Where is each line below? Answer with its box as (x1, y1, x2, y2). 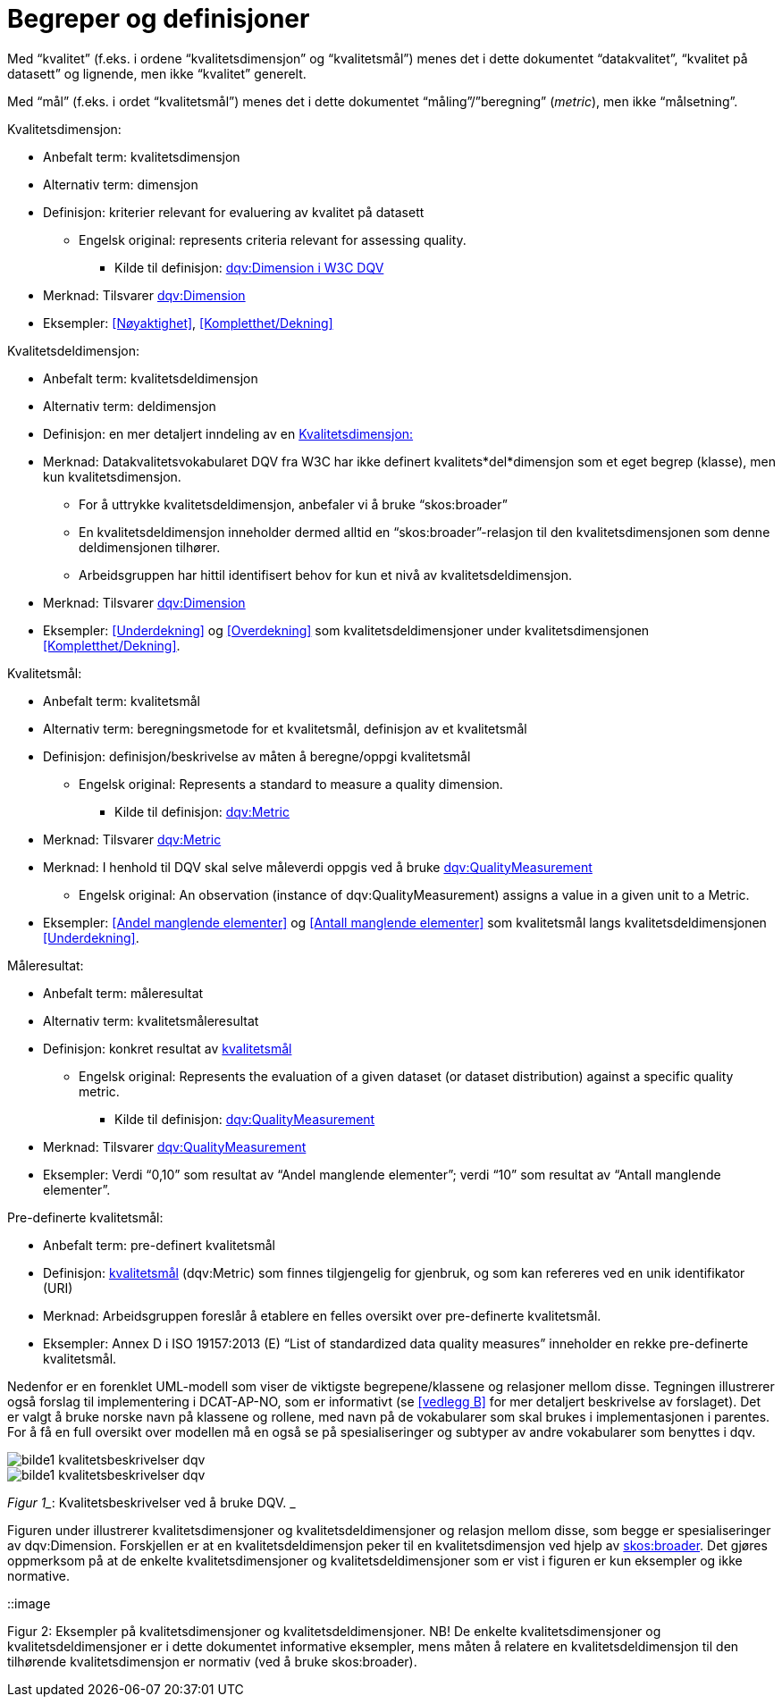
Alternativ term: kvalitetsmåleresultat (43, 1012, 259, 1028)
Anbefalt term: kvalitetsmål (43, 693, 201, 709)
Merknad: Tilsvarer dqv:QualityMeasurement (43, 1138, 307, 1154)
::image (7, 1595, 51, 1611)
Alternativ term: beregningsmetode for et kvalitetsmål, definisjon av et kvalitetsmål (43, 720, 527, 736)
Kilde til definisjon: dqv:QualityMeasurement (114, 1111, 375, 1127)
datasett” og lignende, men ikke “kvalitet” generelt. (7, 65, 307, 81)
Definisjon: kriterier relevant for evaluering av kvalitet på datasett (43, 204, 425, 220)
